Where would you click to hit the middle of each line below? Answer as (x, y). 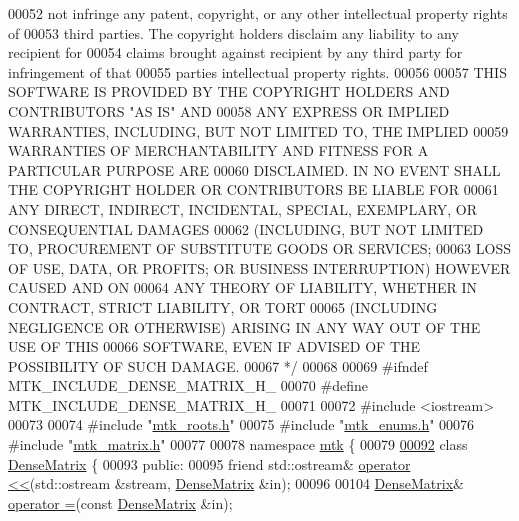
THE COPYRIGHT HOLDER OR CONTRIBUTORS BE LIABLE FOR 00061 (253, 189)
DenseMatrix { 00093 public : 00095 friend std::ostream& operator (209, 463)
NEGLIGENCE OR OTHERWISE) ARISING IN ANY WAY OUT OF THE (244, 326)
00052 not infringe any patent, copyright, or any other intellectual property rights (258, 13)
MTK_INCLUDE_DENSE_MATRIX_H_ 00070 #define (188, 385)
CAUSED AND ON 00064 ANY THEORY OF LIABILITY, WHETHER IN (243, 287)
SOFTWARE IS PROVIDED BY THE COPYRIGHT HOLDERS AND (229, 91)
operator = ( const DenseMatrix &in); (120, 502)
